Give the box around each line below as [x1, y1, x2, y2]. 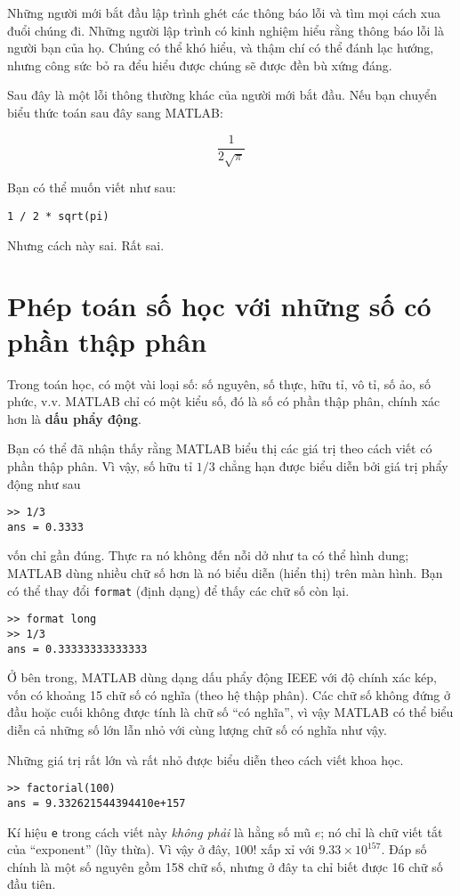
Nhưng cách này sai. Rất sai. [7, 235, 165, 254]
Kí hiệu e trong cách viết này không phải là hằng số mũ [7, 822, 311, 841]
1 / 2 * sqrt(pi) [7, 209, 109, 223]
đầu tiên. [7, 875, 56, 893]
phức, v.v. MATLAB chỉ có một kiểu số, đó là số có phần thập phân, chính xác [7, 392, 440, 411]
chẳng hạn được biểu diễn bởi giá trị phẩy [219, 456, 448, 475]
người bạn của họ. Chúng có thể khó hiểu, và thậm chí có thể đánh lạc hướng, [7, 38, 434, 57]
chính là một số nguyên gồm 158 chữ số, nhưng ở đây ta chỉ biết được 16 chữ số [7, 857, 443, 876]
